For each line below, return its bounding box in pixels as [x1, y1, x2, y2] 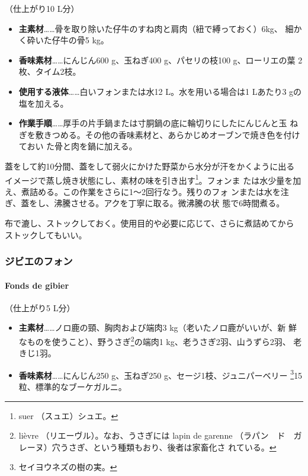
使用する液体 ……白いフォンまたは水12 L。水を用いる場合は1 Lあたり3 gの [18, 85, 302, 97]
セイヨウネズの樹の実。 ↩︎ [18, 461, 117, 473]
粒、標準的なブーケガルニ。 [18, 381, 127, 393]
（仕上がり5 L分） [5, 301, 75, 314]
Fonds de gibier [5, 279, 69, 291]
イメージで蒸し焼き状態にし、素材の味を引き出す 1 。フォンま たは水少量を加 [5, 172, 301, 186]
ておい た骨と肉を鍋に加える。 [18, 140, 137, 152]
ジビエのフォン [5, 254, 73, 269]
